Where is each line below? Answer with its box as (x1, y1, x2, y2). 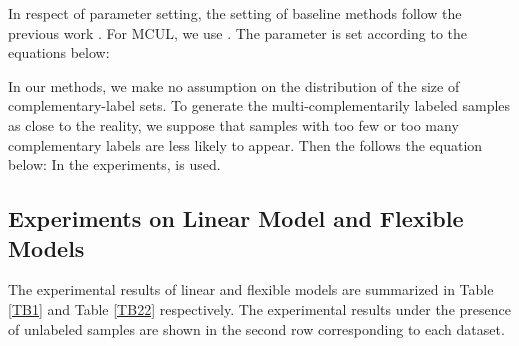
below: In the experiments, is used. (8, 154, 221, 175)
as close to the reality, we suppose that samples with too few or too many (8, 114, 459, 135)
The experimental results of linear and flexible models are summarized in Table (8, 279, 494, 300)
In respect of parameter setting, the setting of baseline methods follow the (8, 3, 462, 23)
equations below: (8, 42, 110, 63)
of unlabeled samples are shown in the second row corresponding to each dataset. (8, 318, 505, 339)
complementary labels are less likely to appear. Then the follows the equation (8, 134, 483, 155)
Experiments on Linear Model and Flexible (8, 203, 464, 234)
